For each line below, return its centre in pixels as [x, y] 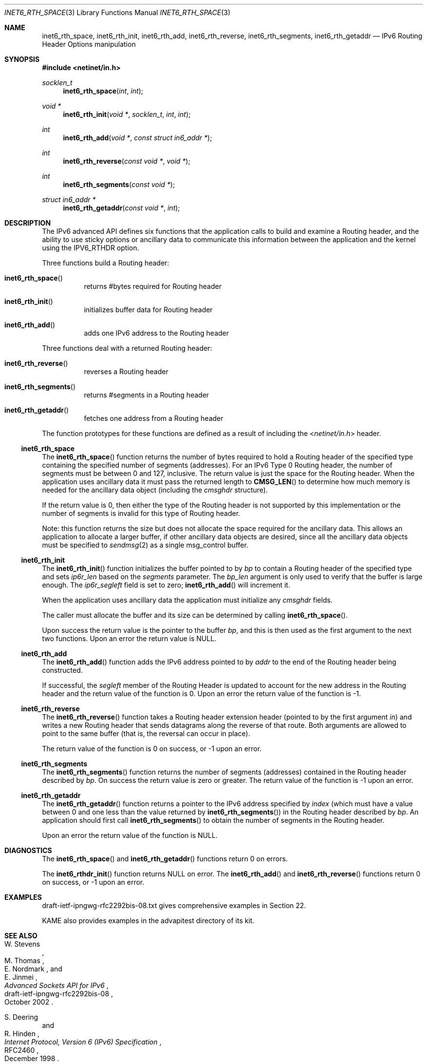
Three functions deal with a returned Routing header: [127, 348]
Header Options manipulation [89, 44]
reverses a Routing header [126, 371]
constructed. [62, 670]
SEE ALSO [21, 936]
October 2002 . [29, 1002]
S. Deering [21, 1017]
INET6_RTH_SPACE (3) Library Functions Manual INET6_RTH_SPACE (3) [118, 12]
